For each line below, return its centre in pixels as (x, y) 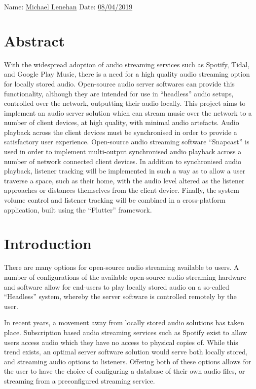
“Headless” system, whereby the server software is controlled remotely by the (120, 296)
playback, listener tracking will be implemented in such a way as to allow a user (125, 171)
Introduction (48, 243)
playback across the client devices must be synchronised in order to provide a (121, 132)
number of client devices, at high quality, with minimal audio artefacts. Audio (122, 122)
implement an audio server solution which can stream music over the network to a (128, 112)
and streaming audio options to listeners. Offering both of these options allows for (128, 361)
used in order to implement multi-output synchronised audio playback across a (123, 151)
